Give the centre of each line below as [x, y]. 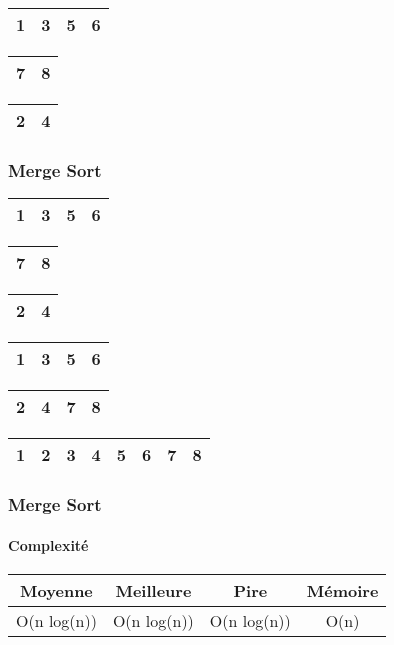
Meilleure [153, 590]
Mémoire [342, 590]
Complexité [48, 544]
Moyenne [56, 590]
